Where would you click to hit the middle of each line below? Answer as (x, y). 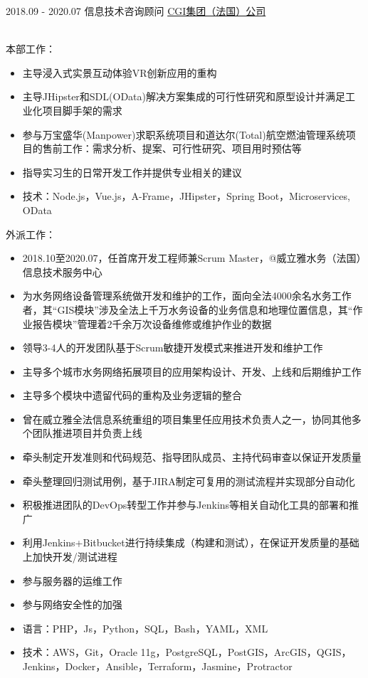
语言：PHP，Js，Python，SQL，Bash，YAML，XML (145, 628)
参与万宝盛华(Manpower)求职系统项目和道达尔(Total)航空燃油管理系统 (184, 134)
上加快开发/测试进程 (70, 557)
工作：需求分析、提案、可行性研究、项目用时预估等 (182, 148)
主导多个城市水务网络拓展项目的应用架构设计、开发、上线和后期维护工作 (192, 371)
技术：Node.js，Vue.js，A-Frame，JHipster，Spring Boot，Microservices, (186, 196)
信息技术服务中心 (62, 271)
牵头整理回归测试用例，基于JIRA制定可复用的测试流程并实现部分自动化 (189, 481)
